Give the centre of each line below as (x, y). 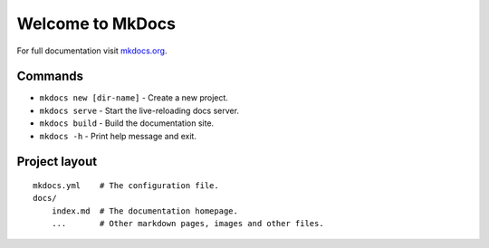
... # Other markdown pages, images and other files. (188, 224)
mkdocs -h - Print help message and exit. (118, 136)
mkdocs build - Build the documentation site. (127, 123)
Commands (50, 76)
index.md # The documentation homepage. (145, 211)
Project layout (57, 162)
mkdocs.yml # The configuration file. (126, 186)
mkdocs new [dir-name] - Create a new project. (134, 98)
